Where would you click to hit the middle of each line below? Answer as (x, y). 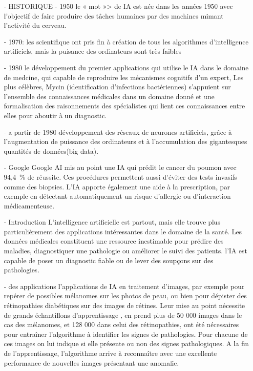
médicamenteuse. (29, 205)
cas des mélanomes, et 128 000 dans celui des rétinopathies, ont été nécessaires (121, 324)
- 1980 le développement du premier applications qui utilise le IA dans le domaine (126, 67)
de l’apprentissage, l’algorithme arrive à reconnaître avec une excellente (110, 353)
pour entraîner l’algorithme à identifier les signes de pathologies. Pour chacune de (126, 334)
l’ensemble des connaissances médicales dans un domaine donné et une (109, 96)
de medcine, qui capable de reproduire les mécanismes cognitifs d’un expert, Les (124, 77)
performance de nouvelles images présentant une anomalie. (92, 362)
